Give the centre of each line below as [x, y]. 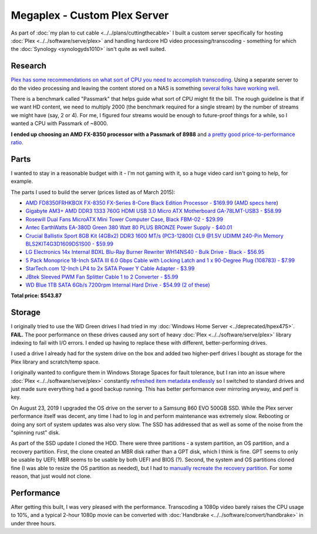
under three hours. [33, 523]
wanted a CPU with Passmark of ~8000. [60, 124]
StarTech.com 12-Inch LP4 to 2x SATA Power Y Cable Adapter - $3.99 [110, 268]
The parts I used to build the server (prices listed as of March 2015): [93, 192]
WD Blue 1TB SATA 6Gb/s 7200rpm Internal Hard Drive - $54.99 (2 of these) [118, 285]
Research [29, 66]
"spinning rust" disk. [36, 432]
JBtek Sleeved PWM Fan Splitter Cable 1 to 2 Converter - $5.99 [102, 277]
